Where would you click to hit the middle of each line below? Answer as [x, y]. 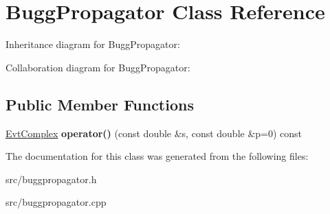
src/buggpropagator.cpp [56, 202]
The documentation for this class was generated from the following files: [157, 156]
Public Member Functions [100, 104]
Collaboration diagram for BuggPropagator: [98, 67]
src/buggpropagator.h [51, 179]
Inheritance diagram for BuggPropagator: [93, 44]
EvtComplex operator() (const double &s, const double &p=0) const [154, 133]
